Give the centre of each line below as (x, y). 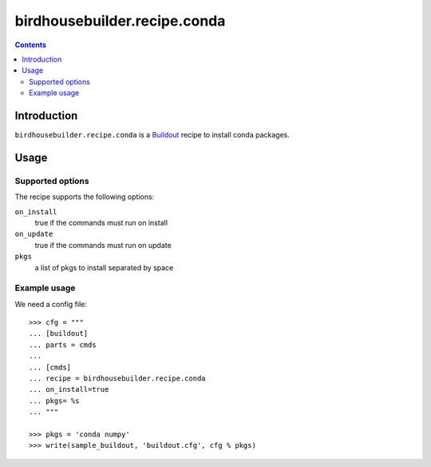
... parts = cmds (63, 345)
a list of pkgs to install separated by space (104, 267)
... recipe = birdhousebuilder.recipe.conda (118, 379)
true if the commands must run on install (101, 222)
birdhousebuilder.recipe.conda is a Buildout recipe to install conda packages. (152, 135)
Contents (31, 45)
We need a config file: (51, 304)
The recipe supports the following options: (85, 197)
